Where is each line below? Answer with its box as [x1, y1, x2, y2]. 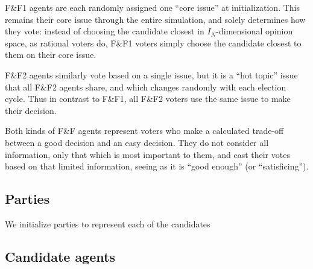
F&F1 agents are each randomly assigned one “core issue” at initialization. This [5, 1, 300, 13]
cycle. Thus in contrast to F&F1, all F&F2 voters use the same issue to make [5, 92, 291, 105]
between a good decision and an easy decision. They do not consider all [5, 136, 269, 148]
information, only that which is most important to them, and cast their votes [5, 148, 290, 160]
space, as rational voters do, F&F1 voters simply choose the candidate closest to [5, 36, 302, 49]
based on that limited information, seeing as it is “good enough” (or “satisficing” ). [5, 160, 309, 172]
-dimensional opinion [216, 25, 293, 37]
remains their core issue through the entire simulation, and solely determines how [5, 13, 306, 25]
